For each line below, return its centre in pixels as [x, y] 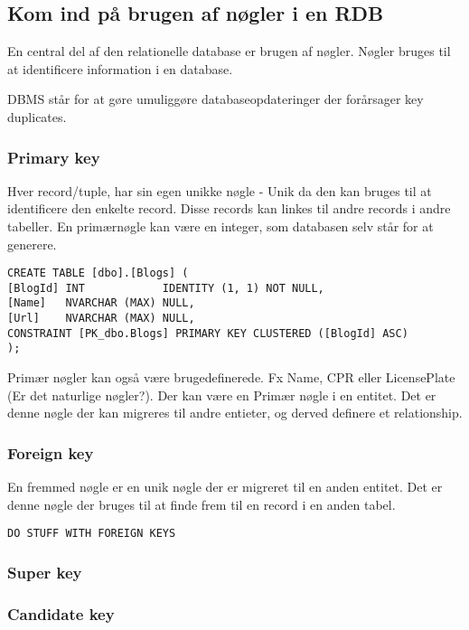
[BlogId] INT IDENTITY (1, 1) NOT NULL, [166, 288]
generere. [32, 244]
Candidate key [61, 613]
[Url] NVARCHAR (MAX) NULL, [101, 319]
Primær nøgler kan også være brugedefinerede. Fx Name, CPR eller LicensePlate [231, 377]
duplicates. [37, 116]
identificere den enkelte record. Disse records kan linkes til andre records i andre [229, 208]
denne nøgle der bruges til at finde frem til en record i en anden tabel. [202, 504]
